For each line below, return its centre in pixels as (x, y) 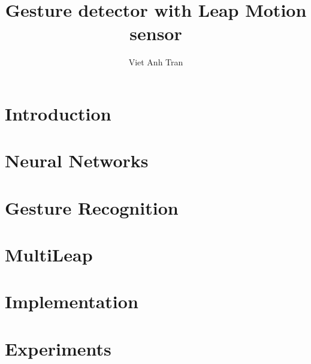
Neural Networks (77, 160)
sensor (156, 33)
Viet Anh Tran (156, 62)
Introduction (58, 113)
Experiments (58, 348)
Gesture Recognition (92, 207)
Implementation (72, 301)
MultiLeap (49, 255)
